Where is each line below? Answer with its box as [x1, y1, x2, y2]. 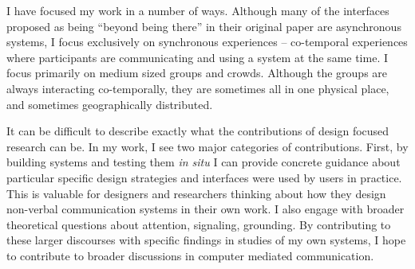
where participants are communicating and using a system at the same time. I [6, 49, 389, 65]
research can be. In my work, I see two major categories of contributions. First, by [6, 138, 409, 154]
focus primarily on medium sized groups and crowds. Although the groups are [6, 64, 388, 81]
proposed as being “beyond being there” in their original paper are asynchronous [6, 18, 401, 34]
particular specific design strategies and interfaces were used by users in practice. [6, 169, 402, 185]
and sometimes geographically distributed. [6, 96, 213, 112]
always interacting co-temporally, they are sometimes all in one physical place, [6, 80, 389, 96]
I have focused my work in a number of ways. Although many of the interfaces [6, 2, 389, 18]
